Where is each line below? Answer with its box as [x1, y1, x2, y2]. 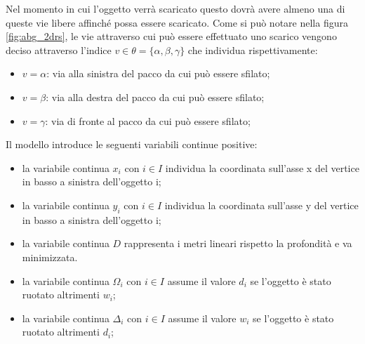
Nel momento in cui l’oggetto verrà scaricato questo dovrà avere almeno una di [6, 1, 345, 15]
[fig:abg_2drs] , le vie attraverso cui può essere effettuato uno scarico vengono [6, 29, 337, 44]
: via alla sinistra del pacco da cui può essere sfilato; [46, 66, 270, 81]
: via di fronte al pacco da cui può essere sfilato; [45, 113, 251, 128]
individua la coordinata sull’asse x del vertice [165, 160, 359, 175]
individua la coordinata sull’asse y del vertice [164, 197, 359, 212]
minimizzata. [22, 249, 78, 264]
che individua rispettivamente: [187, 42, 318, 57]
